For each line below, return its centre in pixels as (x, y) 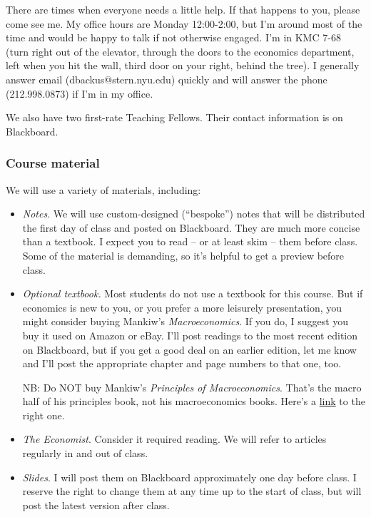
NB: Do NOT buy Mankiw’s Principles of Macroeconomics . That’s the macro (192, 387)
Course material (53, 163)
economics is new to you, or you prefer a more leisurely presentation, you (182, 307)
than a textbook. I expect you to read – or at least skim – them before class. (190, 241)
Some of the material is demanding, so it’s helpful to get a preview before (183, 255)
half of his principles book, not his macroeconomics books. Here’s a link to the (194, 401)
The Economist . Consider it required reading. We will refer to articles (174, 439)
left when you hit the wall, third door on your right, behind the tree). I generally (183, 65)
